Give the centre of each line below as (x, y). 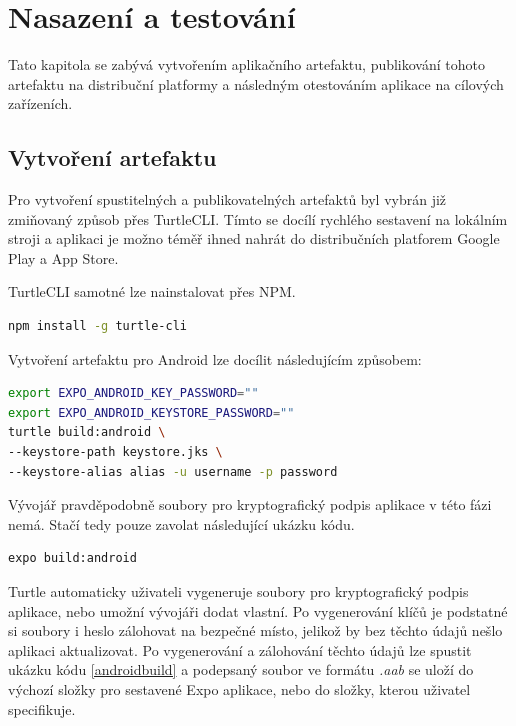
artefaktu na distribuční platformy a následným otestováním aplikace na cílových (256, 83)
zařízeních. (40, 103)
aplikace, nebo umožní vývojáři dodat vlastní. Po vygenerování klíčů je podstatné (258, 610)
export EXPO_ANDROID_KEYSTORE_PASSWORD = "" (151, 412)
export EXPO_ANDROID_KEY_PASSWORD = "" (133, 393)
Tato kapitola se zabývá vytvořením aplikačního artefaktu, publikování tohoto (246, 64)
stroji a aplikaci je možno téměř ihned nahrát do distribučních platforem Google (254, 238)
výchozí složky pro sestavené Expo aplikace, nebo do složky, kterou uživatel (239, 688)
